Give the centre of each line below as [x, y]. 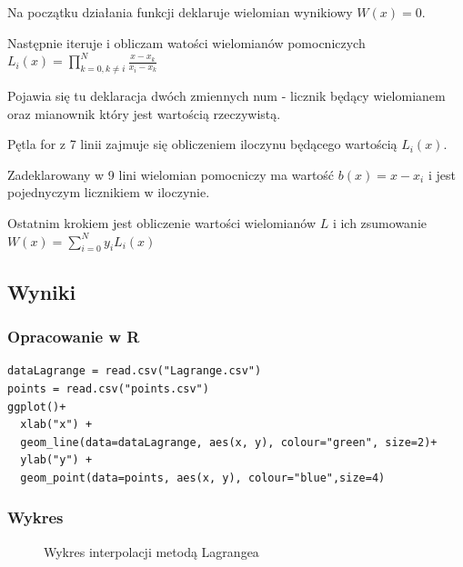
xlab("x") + [56, 425]
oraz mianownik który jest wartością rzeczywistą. [144, 113]
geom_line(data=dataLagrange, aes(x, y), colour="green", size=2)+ [229, 442]
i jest [442, 174]
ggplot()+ [37, 407]
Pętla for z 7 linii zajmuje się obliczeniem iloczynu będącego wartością [202, 144]
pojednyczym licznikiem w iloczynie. [109, 192]
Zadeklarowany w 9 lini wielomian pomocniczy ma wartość [171, 174]
